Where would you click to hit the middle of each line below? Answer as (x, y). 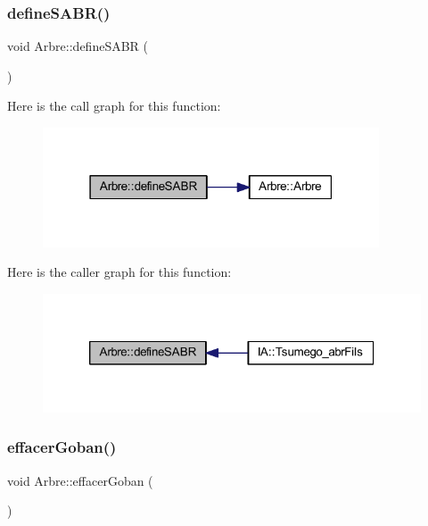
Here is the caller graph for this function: (119, 272)
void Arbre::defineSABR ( (78, 46)
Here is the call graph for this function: (114, 106)
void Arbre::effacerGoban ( (80, 480)
